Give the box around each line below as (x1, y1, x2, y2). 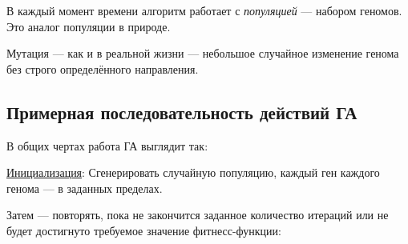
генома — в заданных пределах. (6, 179, 163, 196)
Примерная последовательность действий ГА (6, 99, 358, 124)
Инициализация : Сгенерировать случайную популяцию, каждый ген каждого (6, 164, 380, 181)
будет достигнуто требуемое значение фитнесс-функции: (6, 222, 281, 238)
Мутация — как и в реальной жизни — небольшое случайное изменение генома (6, 45, 399, 62)
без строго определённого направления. (6, 60, 199, 77)
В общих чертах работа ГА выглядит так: (6, 137, 208, 154)
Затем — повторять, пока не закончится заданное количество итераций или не (6, 206, 389, 223)
